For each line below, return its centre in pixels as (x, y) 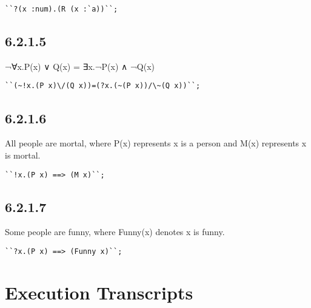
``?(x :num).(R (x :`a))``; (62, 9)
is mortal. (23, 155)
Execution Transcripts (99, 292)
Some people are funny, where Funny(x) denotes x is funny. (115, 232)
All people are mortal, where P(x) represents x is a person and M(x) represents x (156, 143)
